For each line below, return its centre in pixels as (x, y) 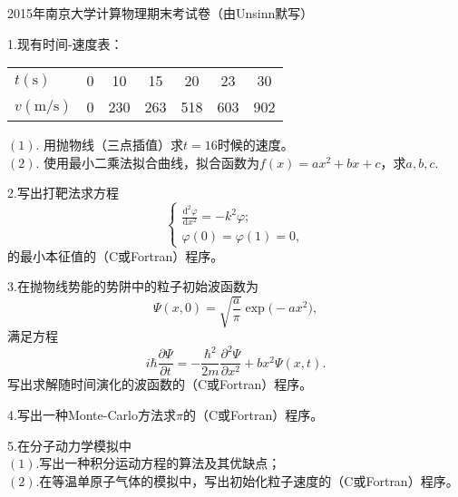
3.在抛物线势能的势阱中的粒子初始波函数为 (133, 286)
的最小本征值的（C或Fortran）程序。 (116, 255)
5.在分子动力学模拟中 (69, 445)
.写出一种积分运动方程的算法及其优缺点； (158, 463)
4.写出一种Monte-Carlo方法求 (92, 415)
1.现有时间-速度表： (65, 43)
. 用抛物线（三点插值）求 (110, 145)
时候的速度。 (255, 145)
